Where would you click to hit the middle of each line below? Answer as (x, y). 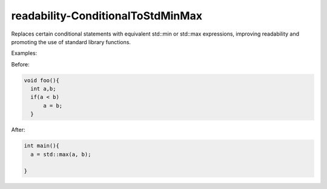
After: (18, 130)
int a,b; (43, 89)
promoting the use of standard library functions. (71, 42)
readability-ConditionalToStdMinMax (107, 16)
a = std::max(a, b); (61, 154)
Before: (20, 64)
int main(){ (42, 146)
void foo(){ (42, 80)
